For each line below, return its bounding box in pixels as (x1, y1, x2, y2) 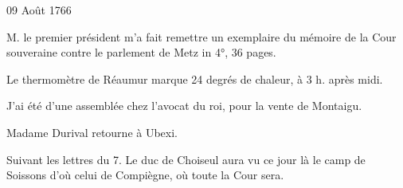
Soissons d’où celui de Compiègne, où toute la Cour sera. (6, 166, 284, 183)
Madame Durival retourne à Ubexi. (6, 123, 178, 140)
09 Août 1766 (6, 2, 72, 18)
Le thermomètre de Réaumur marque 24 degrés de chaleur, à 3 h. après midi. (6, 70, 383, 87)
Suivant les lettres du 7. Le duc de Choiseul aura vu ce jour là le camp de (6, 151, 366, 167)
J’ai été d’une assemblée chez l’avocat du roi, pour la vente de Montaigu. (6, 97, 362, 114)
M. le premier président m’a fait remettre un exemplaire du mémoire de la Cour (6, 28, 397, 45)
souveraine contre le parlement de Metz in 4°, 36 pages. (6, 44, 276, 61)
